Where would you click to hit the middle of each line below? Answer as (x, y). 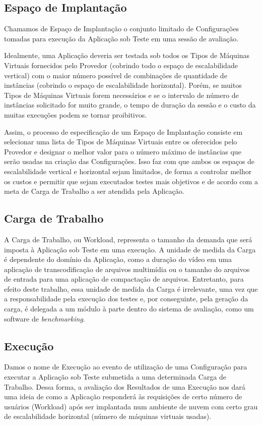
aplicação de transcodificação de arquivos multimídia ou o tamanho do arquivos (127, 269)
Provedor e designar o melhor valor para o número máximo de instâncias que (123, 151)
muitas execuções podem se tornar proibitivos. (76, 114)
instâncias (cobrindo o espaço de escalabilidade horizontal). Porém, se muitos (123, 85)
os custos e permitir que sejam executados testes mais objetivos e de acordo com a (131, 181)
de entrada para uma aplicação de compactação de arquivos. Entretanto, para (124, 279)
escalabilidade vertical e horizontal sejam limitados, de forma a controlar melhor (128, 171)
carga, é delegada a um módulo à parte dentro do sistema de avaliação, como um (129, 309)
